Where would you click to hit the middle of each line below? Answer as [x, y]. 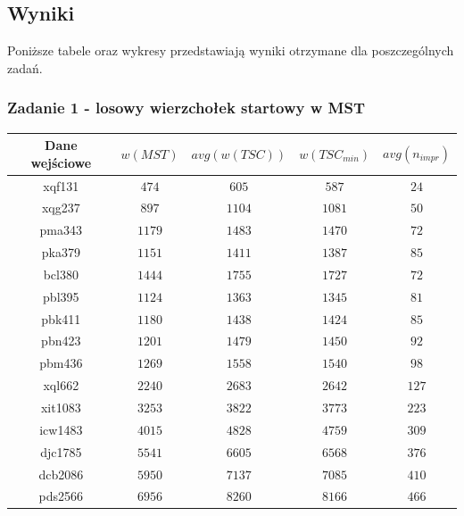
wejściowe [61, 162]
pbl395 [61, 296]
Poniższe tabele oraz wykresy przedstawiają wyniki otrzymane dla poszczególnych [231, 50]
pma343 [61, 230]
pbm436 [61, 363]
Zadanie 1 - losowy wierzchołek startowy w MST [186, 108]
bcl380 [61, 274]
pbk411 [61, 318]
